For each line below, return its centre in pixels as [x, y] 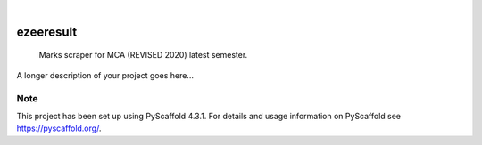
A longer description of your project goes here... [105, 75]
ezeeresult [47, 32]
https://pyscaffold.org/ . [59, 128]
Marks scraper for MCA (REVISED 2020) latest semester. [143, 55]
